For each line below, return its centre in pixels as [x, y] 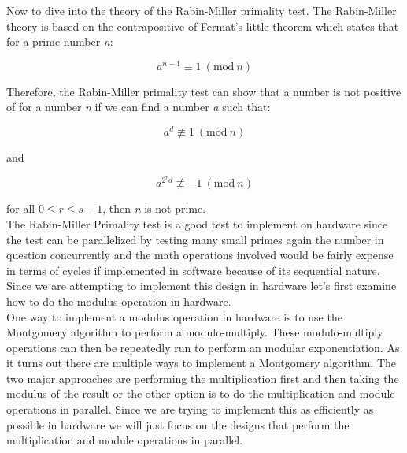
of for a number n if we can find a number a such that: [139, 107]
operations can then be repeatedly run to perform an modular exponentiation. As [203, 347]
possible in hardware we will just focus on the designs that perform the [178, 424]
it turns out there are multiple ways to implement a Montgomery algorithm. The [201, 363]
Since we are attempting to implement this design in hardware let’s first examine [202, 286]
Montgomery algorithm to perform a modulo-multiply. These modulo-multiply [195, 332]
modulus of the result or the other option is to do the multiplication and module [201, 394]
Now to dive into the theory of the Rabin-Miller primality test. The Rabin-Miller [202, 10]
